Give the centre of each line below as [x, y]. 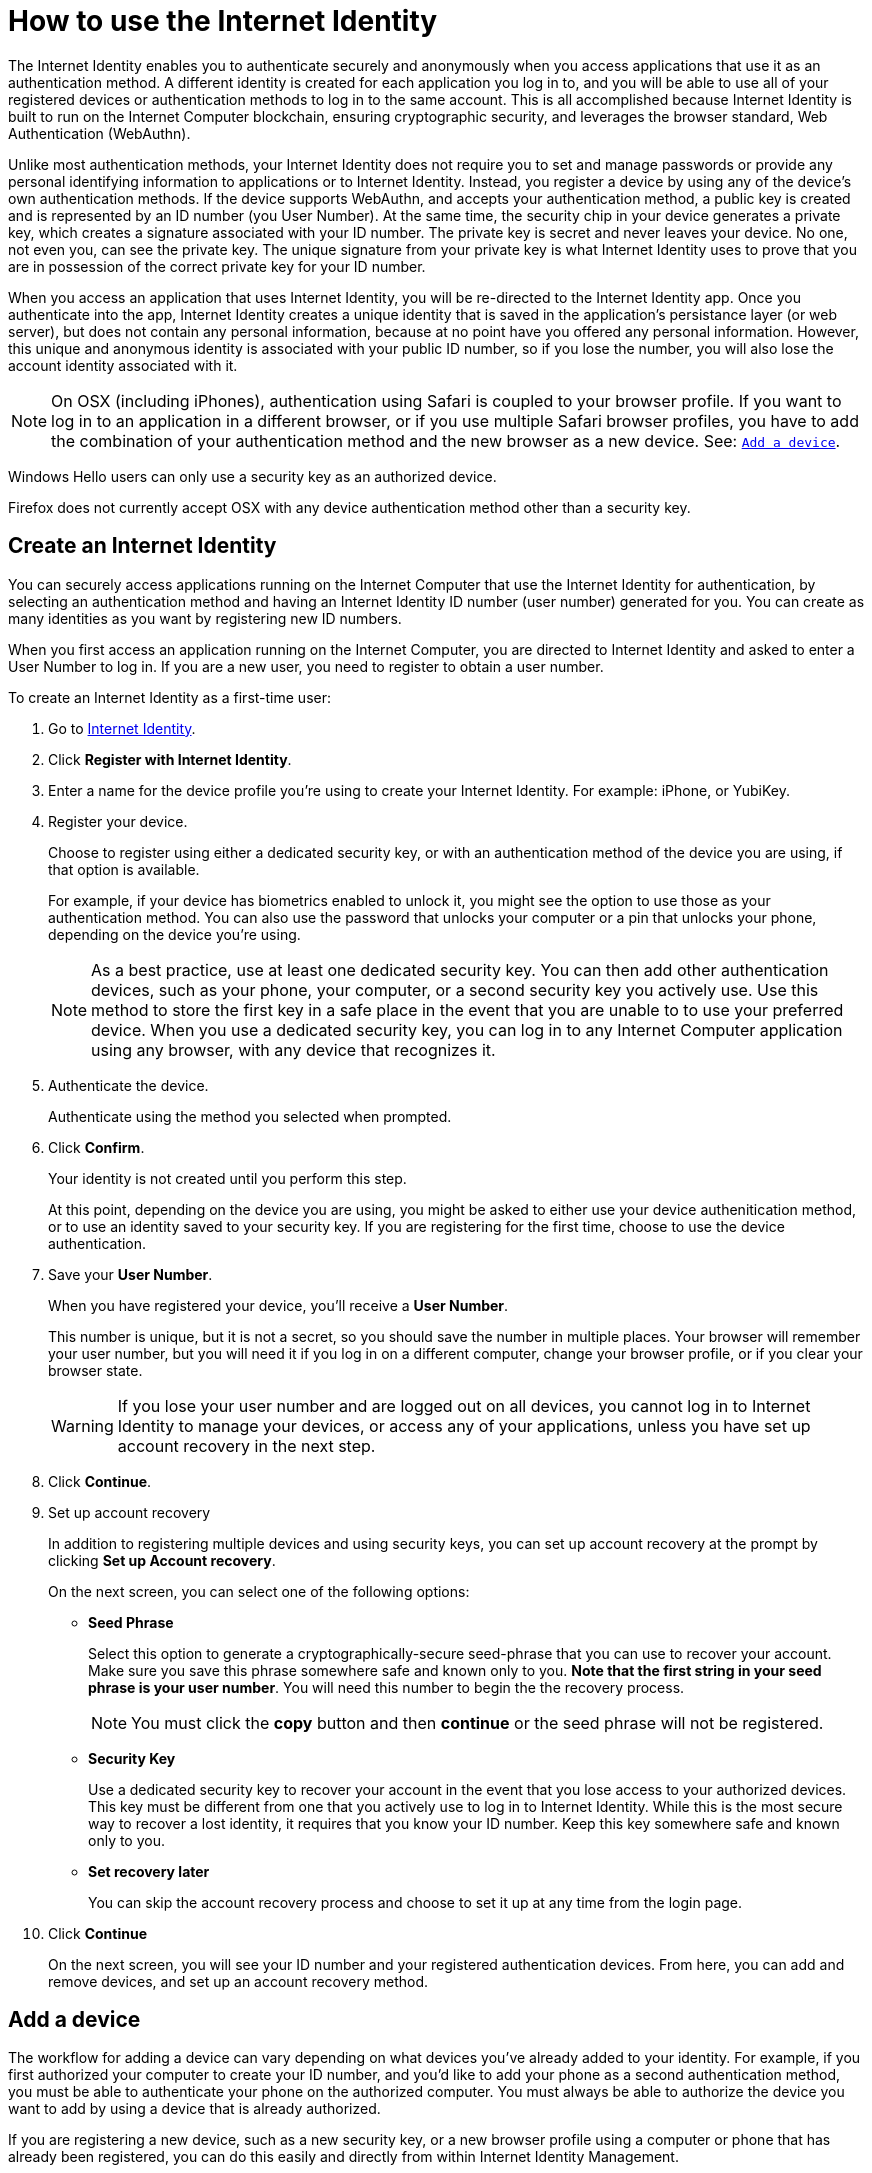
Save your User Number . [130, 1274]
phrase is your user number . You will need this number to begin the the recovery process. [386, 1687]
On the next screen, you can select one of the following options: [259, 1591]
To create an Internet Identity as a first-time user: [169, 697]
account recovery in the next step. [246, 1445]
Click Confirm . [96, 1147]
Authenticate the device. [128, 1085]
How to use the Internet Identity [223, 21]
